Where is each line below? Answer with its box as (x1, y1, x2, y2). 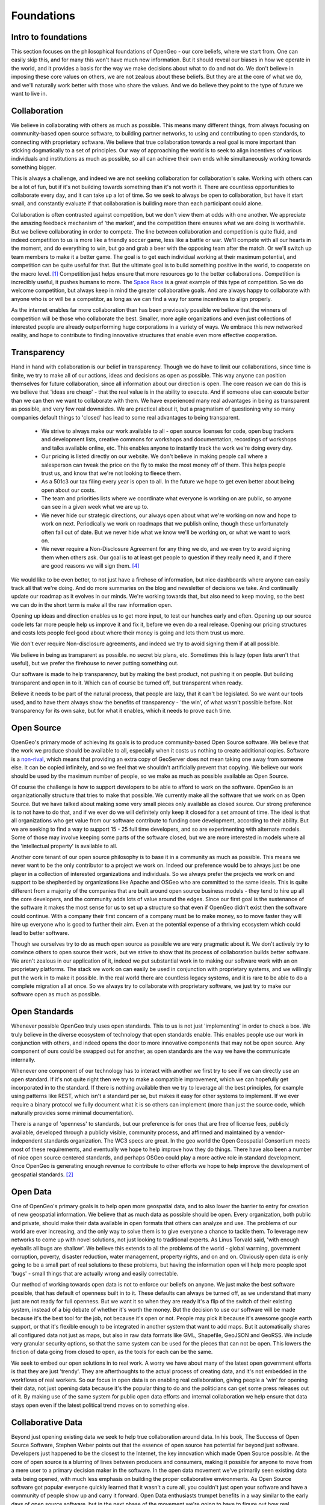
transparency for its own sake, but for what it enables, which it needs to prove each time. (11, 707, 232, 715)
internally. (11, 1056, 36, 1063)
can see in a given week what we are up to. (41, 503, 149, 510)
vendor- (265, 1129, 285, 1136)
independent (11, 1137, 43, 1144)
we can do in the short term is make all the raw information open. (11, 601, 173, 608)
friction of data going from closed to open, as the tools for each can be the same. (11, 1348, 213, 1356)
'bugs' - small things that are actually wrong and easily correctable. (11, 1270, 179, 1277)
